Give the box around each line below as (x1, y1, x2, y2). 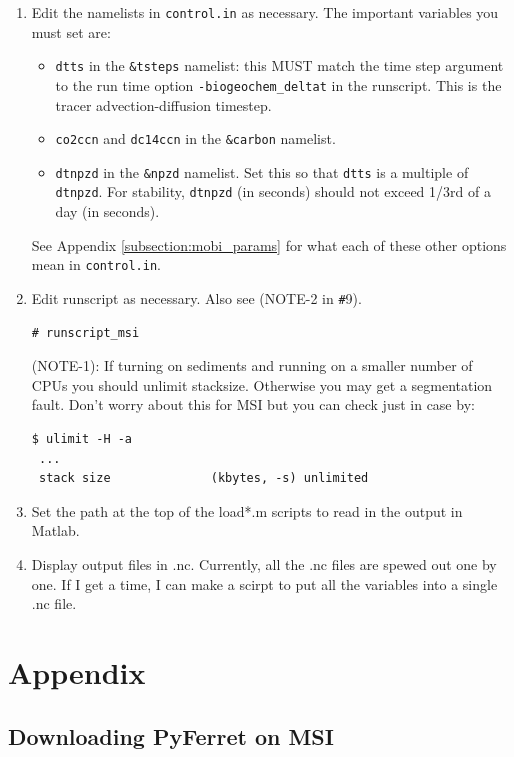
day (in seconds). (55, 201, 160, 222)
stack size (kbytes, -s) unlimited (38, 471, 369, 486)
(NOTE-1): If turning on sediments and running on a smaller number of (31, 355, 473, 376)
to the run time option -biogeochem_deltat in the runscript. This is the (55, 74, 502, 95)
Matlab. (31, 520, 80, 541)
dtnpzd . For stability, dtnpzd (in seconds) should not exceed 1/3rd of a (55, 181, 491, 202)
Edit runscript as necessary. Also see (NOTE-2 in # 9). (31, 287, 362, 308)
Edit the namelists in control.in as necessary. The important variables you (31, 2, 499, 22)
